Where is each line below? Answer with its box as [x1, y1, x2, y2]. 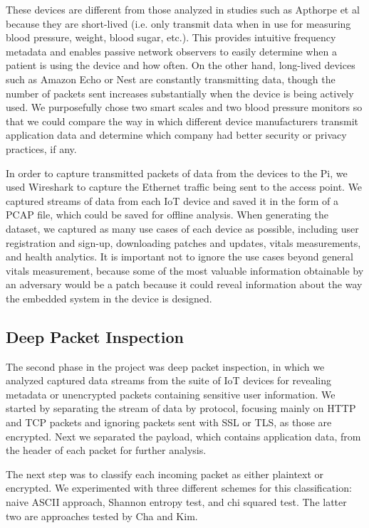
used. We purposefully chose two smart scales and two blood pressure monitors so [6, 100, 363, 115]
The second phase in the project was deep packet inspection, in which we [6, 359, 325, 374]
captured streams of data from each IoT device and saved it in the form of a [6, 193, 339, 208]
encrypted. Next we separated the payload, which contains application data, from [6, 428, 361, 443]
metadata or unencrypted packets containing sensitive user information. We [6, 386, 336, 401]
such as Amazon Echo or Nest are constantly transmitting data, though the [6, 71, 336, 86]
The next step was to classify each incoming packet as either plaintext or [6, 466, 324, 481]
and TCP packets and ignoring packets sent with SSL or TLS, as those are [6, 415, 332, 430]
